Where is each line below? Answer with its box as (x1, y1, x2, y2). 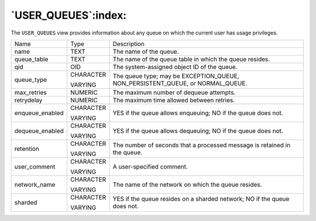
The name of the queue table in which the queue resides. (112, 55, 270, 63)
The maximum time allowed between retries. (112, 96, 235, 104)
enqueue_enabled (14, 109, 64, 117)
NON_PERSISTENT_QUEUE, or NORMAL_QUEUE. (112, 79, 248, 87)
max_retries (14, 88, 47, 96)
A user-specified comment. (112, 163, 188, 171)
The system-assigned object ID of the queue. (112, 63, 238, 71)
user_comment (14, 163, 56, 171)
